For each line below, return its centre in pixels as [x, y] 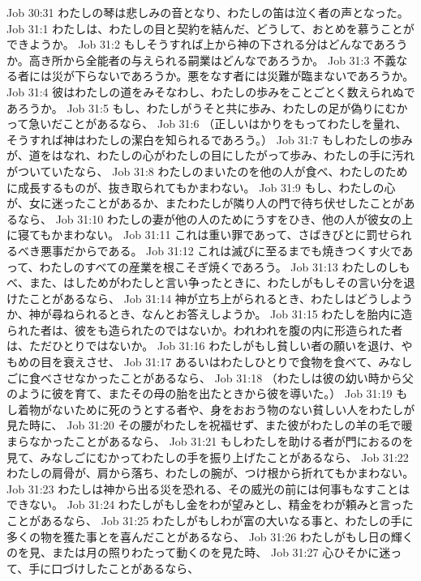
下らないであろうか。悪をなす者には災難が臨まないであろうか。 [244, 76]
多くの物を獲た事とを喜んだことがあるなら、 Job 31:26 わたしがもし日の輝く [210, 536]
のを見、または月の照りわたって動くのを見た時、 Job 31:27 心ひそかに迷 [199, 552]
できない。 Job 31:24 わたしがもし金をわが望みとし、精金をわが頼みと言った [210, 504]
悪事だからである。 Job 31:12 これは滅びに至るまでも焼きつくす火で [221, 250]
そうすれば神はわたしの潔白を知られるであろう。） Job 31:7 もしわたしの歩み [210, 139]
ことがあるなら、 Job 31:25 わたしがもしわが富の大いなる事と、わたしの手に [210, 520]
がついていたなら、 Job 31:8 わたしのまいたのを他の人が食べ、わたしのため [207, 171]
